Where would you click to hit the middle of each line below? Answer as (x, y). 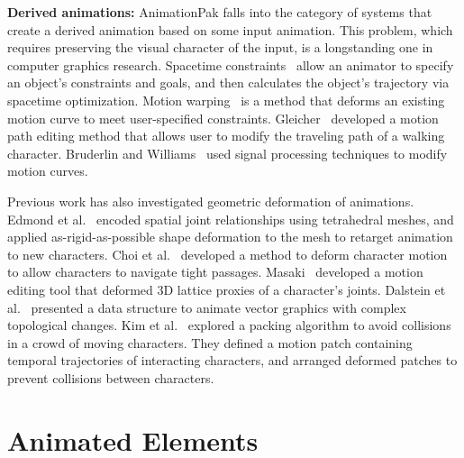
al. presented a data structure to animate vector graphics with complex (207, 307)
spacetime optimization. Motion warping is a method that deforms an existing (226, 100)
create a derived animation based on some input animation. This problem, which (230, 29)
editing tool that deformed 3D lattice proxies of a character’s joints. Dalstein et (227, 289)
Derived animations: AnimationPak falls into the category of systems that (220, 12)
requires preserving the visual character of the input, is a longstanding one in (220, 47)
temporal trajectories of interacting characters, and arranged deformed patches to (232, 360)
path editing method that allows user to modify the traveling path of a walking (226, 136)
